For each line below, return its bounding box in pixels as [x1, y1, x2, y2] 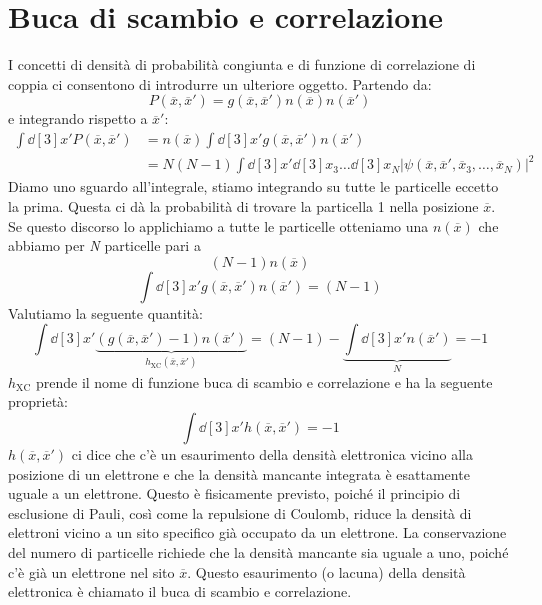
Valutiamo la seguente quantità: [8, 302, 203, 323]
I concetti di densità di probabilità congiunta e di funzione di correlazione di [8, 54, 476, 75]
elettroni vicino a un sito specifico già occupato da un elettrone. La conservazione [8, 522, 507, 543]
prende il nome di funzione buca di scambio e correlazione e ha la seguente [35, 371, 493, 392]
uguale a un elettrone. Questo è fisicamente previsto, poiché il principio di [8, 483, 461, 504]
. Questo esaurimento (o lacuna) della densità [187, 561, 466, 582]
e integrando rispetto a [8, 108, 148, 129]
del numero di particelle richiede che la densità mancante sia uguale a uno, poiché [8, 542, 509, 563]
